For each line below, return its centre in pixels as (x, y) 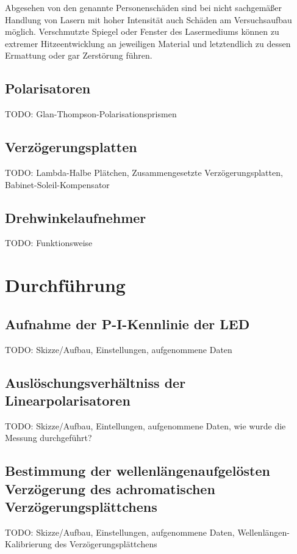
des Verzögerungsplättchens (106, 544)
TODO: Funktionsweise (49, 243)
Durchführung (65, 285)
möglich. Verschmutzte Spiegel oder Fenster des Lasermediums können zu (142, 31)
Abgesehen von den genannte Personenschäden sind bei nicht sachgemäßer (144, 7)
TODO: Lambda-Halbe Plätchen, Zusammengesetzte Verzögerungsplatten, (144, 172)
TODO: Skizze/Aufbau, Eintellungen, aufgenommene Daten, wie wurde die (145, 425)
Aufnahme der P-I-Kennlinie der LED (127, 323)
